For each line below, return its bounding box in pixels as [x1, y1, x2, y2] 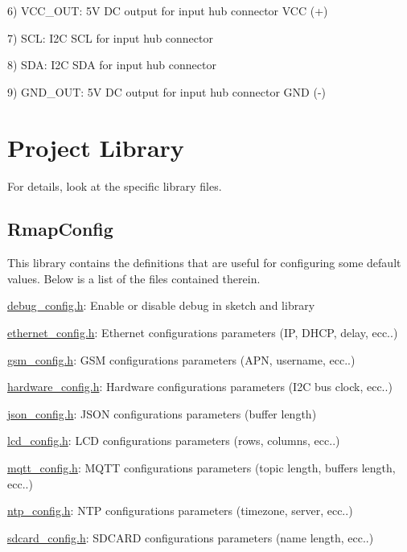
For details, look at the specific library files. [7, 177, 222, 194]
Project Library [7, 130, 184, 163]
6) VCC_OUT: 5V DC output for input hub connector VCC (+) [7, 2, 328, 19]
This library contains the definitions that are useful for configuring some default [7, 254, 401, 271]
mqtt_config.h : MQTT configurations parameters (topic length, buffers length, [7, 459, 396, 476]
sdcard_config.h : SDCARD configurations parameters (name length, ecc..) [7, 529, 374, 546]
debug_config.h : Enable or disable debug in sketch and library [7, 297, 315, 314]
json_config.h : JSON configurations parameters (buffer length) [7, 405, 317, 422]
